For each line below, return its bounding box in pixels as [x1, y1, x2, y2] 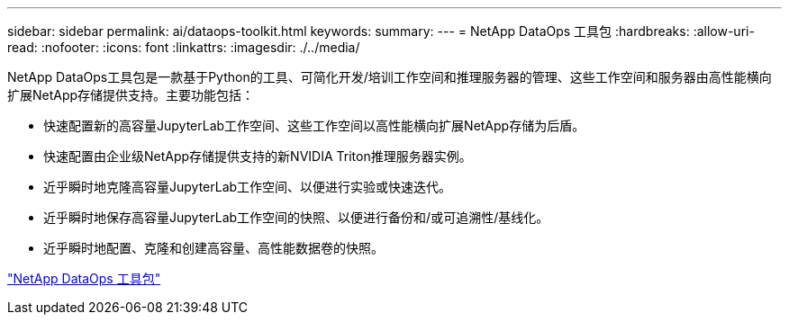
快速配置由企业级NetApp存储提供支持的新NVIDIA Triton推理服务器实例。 [43, 148, 472, 164]
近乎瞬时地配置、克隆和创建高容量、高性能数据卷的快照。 [43, 240, 384, 255]
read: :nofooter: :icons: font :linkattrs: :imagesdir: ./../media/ [7, 40, 360, 55]
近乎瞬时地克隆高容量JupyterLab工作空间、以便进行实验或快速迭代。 [43, 179, 452, 194]
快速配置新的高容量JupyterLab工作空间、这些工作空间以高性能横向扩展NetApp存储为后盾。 [43, 118, 585, 133]
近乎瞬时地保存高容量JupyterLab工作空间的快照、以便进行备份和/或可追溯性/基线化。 [43, 210, 549, 225]
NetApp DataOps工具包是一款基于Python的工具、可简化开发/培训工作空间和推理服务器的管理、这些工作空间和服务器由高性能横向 [7, 69, 772, 85]
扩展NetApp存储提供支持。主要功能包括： [7, 87, 255, 103]
